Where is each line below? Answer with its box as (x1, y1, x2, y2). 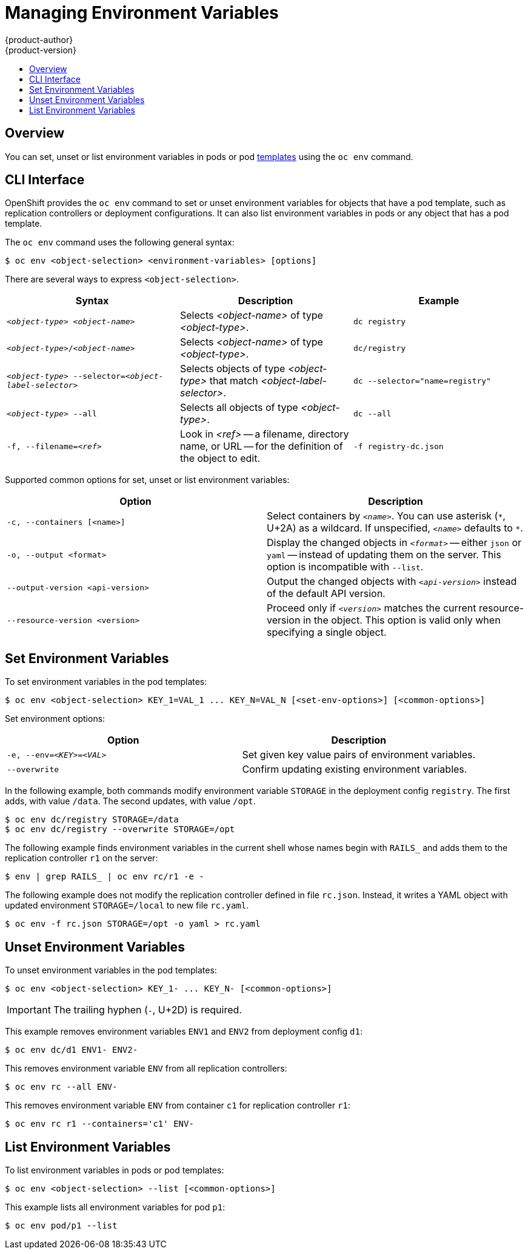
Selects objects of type (179, 362, 286, 375)
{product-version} (5, 44, 77, 55)
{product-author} (5, 34, 73, 45)
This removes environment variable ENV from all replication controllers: (5, 1063, 287, 1074)
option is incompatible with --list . (267, 561, 424, 573)
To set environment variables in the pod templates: (5, 676, 207, 687)
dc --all (353, 409, 392, 418)
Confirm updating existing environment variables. (242, 763, 467, 776)
